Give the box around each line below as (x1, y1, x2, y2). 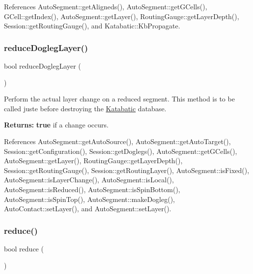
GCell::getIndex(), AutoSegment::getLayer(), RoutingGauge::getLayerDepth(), (4, 11, 239, 21)
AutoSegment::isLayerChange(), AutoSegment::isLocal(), (4, 174, 174, 185)
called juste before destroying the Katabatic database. (4, 103, 167, 113)
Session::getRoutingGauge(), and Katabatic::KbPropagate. (4, 21, 180, 31)
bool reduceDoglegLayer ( (4, 61, 81, 71)
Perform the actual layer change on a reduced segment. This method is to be (4, 94, 235, 104)
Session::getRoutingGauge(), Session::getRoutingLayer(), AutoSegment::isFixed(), (4, 165, 250, 175)
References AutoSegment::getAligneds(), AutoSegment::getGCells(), (4, 1, 207, 11)
